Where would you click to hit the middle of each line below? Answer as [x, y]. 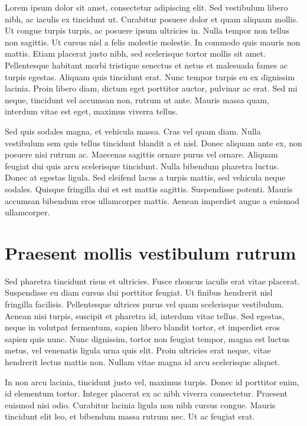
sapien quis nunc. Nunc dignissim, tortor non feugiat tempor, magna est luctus [147, 338]
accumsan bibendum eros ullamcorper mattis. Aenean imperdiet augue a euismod [152, 200]
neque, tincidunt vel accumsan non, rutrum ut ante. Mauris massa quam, [137, 99]
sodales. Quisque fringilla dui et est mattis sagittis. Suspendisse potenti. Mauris [149, 189]
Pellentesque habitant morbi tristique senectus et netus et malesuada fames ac [146, 65]
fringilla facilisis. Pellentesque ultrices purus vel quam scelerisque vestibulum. [144, 304]
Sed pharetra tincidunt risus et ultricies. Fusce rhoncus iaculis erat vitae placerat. [152, 281]
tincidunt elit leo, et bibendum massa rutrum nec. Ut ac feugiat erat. [130, 416]
